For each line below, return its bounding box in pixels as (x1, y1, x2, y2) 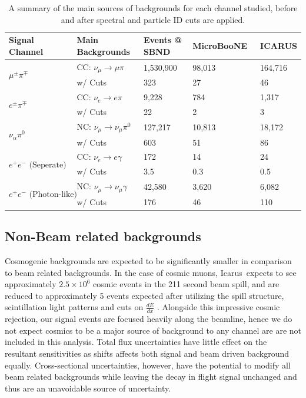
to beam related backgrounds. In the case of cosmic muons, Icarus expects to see (5, 266, 297, 278)
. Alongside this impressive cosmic (157, 301, 280, 313)
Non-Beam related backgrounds (5, 227, 201, 245)
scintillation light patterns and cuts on (5, 301, 144, 313)
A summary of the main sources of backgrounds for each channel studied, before (8, 2, 298, 14)
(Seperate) (29, 160, 66, 169)
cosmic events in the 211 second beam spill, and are (93, 278, 280, 290)
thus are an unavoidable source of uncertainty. (5, 381, 171, 394)
